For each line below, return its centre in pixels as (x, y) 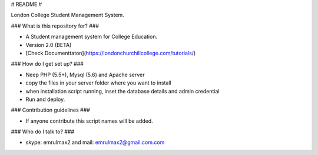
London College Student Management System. (68, 15)
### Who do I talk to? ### (43, 132)
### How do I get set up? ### (47, 64)
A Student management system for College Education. (92, 37)
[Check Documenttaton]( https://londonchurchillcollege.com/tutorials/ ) (111, 53)
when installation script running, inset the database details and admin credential (122, 91)
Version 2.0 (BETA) (49, 45)
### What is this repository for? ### (55, 26)
